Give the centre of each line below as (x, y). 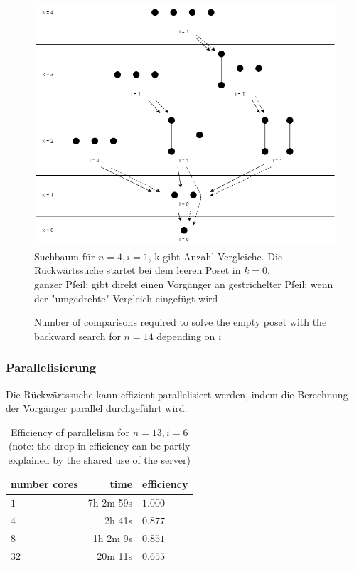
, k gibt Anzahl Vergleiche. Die (215, 256)
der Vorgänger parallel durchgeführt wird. (97, 408)
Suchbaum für (65, 256)
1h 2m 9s (113, 538)
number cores (44, 484)
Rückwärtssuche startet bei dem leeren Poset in (138, 270)
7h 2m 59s (110, 503)
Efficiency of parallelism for (70, 431)
